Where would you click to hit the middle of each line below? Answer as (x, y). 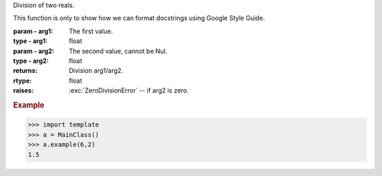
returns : (25, 71)
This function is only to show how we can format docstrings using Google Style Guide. (139, 18)
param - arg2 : (34, 51)
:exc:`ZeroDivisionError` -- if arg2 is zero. (129, 90)
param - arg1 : (33, 31)
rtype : (22, 81)
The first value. (91, 31)
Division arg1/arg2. (96, 71)
